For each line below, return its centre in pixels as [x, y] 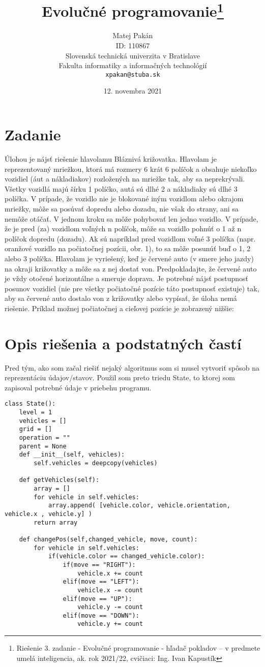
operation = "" [45, 438]
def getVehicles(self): [59, 480]
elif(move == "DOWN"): [101, 615]
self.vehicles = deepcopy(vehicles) [96, 463]
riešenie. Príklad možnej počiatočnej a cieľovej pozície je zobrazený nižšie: [119, 308]
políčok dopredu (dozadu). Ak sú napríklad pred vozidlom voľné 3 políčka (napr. [130, 238]
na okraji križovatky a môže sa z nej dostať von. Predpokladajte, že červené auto [131, 268]
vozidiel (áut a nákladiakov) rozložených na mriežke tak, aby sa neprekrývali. [125, 179]
